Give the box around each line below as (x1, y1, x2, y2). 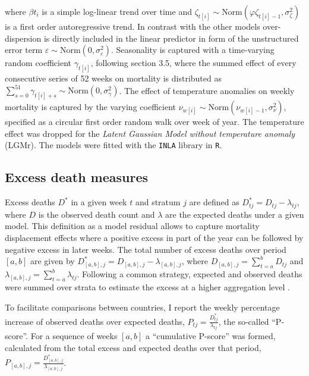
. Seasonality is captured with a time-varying (111, 43, 275, 56)
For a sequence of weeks (30, 330, 118, 342)
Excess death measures (5, 168, 149, 186)
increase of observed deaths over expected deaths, (5, 315, 185, 327)
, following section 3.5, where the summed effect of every (90, 57, 297, 69)
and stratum (135, 196, 181, 208)
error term (5, 43, 43, 56)
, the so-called (218, 315, 269, 327)
